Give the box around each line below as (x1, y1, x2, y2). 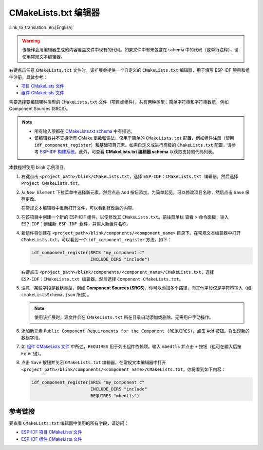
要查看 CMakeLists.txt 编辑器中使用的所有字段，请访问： (9, 420, 129, 426)
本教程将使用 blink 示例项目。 (9, 164, 68, 171)
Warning (22, 38, 40, 43)
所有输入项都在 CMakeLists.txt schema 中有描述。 (34, 128, 135, 134)
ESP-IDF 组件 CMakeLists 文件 (21, 436, 82, 442)
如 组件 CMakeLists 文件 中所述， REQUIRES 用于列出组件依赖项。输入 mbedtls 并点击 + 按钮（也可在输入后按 (21, 343, 242, 349)
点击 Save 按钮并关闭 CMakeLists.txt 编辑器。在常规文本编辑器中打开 (21, 360, 167, 365)
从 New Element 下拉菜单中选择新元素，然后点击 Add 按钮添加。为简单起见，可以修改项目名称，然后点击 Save (21, 189, 244, 195)
